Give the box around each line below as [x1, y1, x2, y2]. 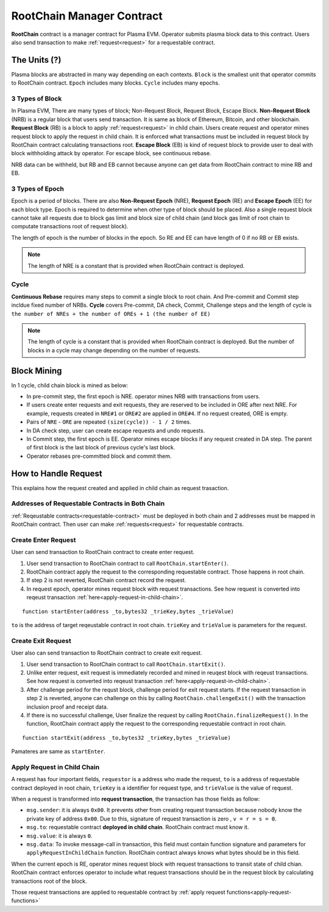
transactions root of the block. [11, 877, 88, 885]
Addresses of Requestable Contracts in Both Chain [11, 499, 165, 508]
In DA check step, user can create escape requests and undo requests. [26, 427, 205, 434]
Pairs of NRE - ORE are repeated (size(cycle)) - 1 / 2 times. [26, 418, 191, 426]
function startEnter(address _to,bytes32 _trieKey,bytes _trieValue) [22, 608, 235, 615]
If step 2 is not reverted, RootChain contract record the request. [26, 577, 186, 584]
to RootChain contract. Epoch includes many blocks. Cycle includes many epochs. [11, 79, 221, 86]
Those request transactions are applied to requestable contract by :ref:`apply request [11, 888, 225, 896]
